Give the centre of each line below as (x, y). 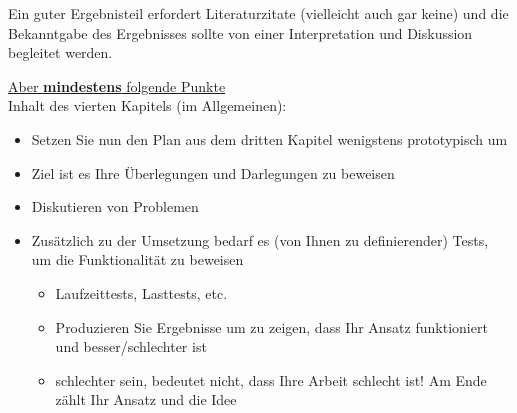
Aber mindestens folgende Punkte (117, 85)
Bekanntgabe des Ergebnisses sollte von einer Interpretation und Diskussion (240, 32)
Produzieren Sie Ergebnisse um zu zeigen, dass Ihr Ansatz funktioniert (271, 326)
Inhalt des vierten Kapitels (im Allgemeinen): (147, 105)
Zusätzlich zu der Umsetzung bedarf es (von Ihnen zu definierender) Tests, (260, 239)
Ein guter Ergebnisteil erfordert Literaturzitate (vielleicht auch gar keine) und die (258, 13)
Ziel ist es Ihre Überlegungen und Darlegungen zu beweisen (213, 172)
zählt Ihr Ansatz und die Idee (146, 399)
